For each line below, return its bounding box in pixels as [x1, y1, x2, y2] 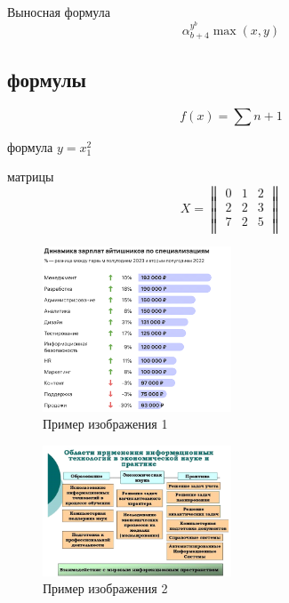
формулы [7, 65, 86, 92]
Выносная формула [7, 3, 110, 20]
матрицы [7, 167, 54, 186]
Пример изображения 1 [43, 414, 168, 433]
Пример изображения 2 [43, 579, 168, 598]
